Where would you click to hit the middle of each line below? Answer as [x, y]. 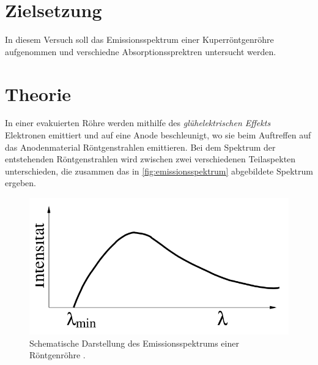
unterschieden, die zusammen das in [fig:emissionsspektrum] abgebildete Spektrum [159, 171]
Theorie [38, 93]
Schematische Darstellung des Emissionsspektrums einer [134, 343]
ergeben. [20, 183]
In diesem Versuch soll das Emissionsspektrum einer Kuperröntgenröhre [139, 40]
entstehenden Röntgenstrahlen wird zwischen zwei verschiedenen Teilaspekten [150, 159]
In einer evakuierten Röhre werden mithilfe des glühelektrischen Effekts [138, 123]
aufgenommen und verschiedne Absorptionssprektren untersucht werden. [141, 51]
